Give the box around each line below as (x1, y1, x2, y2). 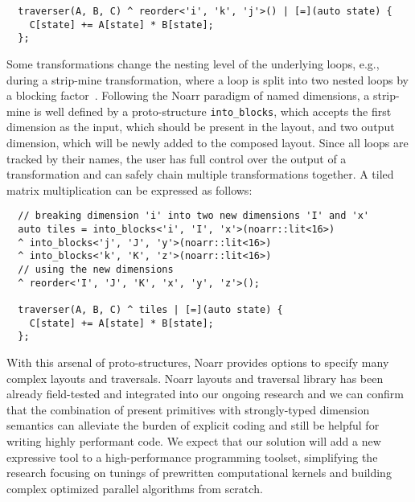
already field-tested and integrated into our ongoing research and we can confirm (6, 385, 404, 402)
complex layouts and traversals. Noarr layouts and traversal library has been (6, 369, 384, 386)
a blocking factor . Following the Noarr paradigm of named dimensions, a (6, 87, 370, 104)
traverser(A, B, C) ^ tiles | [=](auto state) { (18, 303, 283, 315)
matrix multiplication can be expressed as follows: (6, 181, 253, 198)
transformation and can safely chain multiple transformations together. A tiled (6, 166, 394, 183)
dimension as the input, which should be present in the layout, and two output (6, 118, 395, 135)
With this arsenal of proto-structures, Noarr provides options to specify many (6, 353, 389, 370)
